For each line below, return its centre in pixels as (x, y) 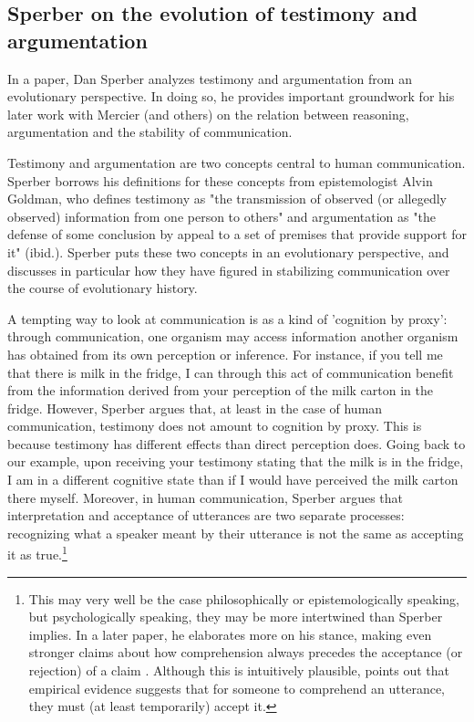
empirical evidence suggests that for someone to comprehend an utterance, (237, 688)
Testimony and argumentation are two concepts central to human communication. (237, 162)
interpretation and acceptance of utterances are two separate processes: (206, 515)
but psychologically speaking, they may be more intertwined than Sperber (236, 617)
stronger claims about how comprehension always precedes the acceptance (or (246, 652)
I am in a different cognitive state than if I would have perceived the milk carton (233, 480)
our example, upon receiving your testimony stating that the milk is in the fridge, (236, 461)
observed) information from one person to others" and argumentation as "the (222, 216)
